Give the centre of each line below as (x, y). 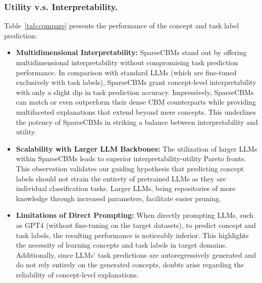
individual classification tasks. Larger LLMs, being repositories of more (126, 188)
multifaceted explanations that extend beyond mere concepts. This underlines (136, 111)
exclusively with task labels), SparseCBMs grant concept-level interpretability (136, 82)
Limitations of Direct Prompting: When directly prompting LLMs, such (135, 215)
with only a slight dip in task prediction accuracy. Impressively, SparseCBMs (135, 92)
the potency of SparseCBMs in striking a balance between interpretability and (137, 122)
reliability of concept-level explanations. (77, 274)
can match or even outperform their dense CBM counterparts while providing (136, 102)
